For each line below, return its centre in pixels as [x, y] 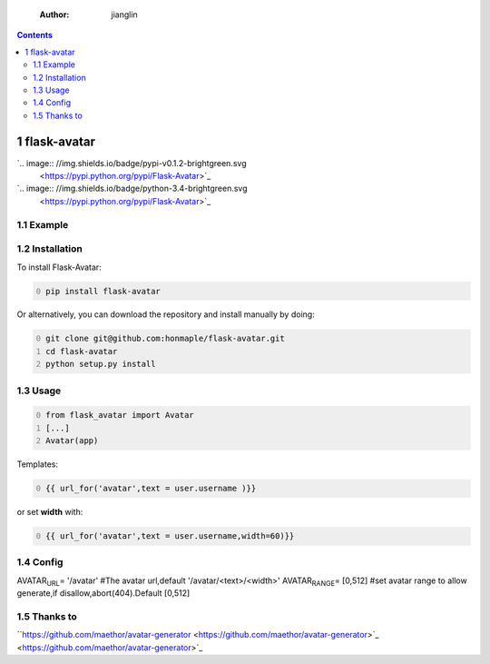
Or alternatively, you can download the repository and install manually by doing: [166, 314]
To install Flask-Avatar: [59, 267]
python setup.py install [101, 364]
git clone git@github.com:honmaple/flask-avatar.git [165, 339]
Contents [35, 35]
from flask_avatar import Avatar [120, 415]
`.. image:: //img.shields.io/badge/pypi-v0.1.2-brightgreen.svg [132, 163]
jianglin [124, 15]
